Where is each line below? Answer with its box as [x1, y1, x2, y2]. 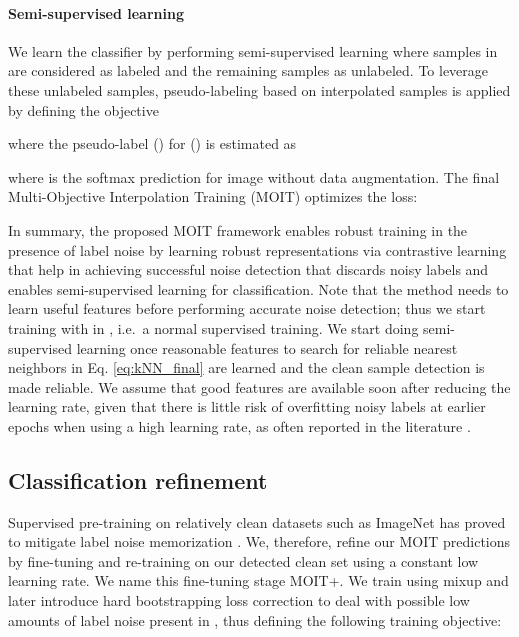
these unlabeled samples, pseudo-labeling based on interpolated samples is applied [8, 79, 511, 100]
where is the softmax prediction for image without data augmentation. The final [8, 166, 500, 187]
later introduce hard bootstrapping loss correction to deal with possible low [8, 590, 470, 611]
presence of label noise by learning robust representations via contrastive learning [8, 239, 507, 260]
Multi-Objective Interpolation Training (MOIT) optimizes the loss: [8, 186, 418, 207]
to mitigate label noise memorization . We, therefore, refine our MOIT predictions [8, 531, 511, 552]
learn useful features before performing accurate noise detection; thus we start [8, 298, 486, 319]
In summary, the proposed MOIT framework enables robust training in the [8, 219, 468, 240]
